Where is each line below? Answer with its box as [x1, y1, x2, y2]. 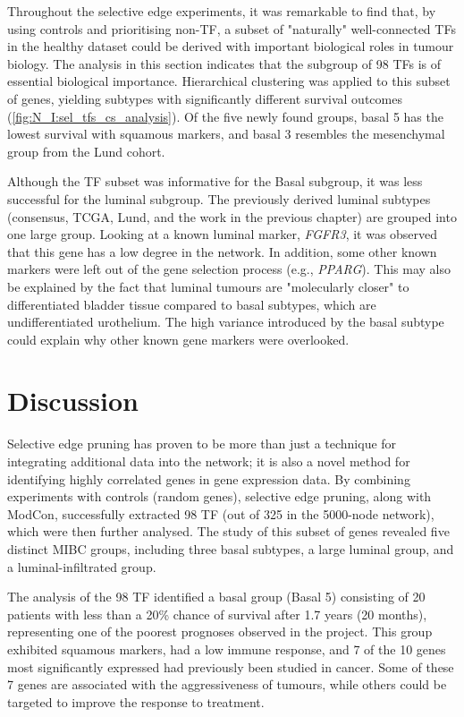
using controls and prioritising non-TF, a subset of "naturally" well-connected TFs [7, 19, 456, 38]
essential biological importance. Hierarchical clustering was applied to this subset [7, 72, 451, 90]
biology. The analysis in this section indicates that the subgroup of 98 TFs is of [7, 54, 442, 73]
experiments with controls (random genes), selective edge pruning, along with [7, 487, 432, 506]
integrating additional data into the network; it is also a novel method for [7, 452, 410, 470]
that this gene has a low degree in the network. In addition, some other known [7, 242, 437, 260]
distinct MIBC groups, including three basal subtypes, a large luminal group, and [7, 539, 454, 558]
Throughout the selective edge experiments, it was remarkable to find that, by [7, 2, 436, 20]
